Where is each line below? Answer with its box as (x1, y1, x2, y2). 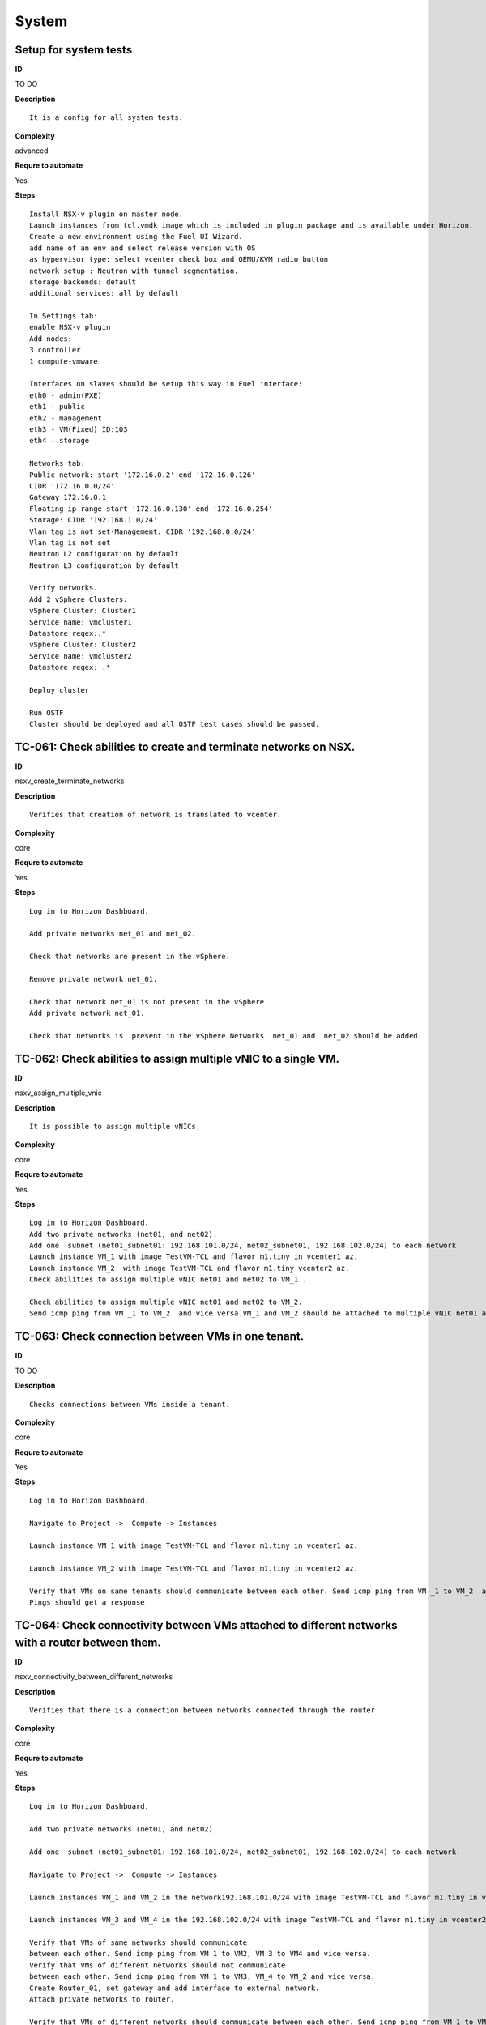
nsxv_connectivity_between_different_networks (15, 1672, 173, 1682)
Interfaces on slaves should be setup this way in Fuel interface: (29, 379, 303, 389)
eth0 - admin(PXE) (29, 390, 103, 400)
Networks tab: (29, 458, 85, 468)
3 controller (29, 345, 81, 355)
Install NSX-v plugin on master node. (29, 209, 184, 219)
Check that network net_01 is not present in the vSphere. (29, 997, 269, 1006)
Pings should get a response (29, 1598, 145, 1607)
